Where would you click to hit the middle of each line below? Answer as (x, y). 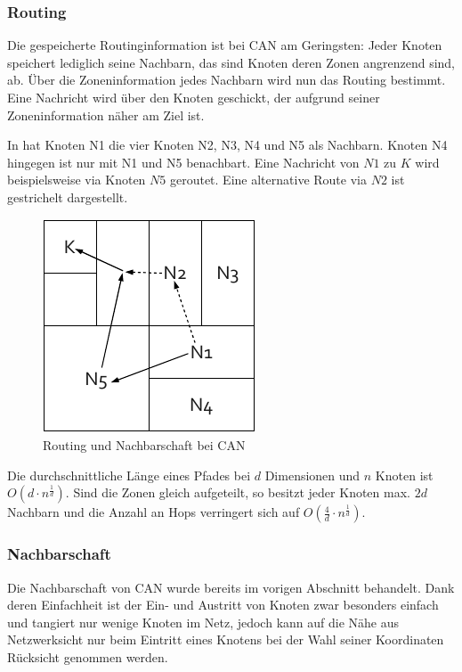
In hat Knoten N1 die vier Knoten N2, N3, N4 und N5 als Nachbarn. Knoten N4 (227, 145)
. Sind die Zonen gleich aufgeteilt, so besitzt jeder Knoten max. (238, 492)
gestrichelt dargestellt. (68, 197)
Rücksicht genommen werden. (88, 656)
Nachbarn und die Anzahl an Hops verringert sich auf (154, 512)
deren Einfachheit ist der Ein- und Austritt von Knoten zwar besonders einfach (223, 605)
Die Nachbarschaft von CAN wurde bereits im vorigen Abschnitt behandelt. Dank (231, 587)
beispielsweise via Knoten (77, 180)
